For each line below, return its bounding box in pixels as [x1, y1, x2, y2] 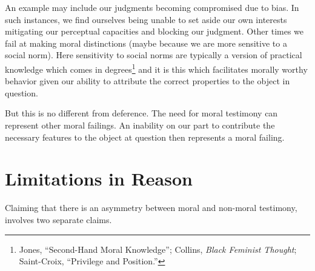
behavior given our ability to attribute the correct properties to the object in [5, 75, 290, 87]
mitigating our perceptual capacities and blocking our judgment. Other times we [5, 25, 304, 38]
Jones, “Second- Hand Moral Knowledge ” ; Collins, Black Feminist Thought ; [19, 243, 297, 255]
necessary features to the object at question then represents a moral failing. [5, 130, 285, 143]
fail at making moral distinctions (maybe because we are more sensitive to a [5, 36, 287, 49]
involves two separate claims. [5, 213, 112, 226]
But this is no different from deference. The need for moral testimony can [5, 107, 278, 119]
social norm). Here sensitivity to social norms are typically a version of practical [5, 49, 302, 61]
